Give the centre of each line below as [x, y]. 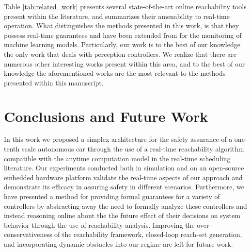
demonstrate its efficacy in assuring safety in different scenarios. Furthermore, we [124, 187]
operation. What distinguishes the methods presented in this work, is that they [121, 25]
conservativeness [28, 234]
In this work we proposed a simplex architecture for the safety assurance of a [118, 139]
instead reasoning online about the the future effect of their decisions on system [122, 215]
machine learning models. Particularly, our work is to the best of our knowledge [122, 44]
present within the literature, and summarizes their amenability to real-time [117, 16]
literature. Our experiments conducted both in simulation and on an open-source [124, 168]
